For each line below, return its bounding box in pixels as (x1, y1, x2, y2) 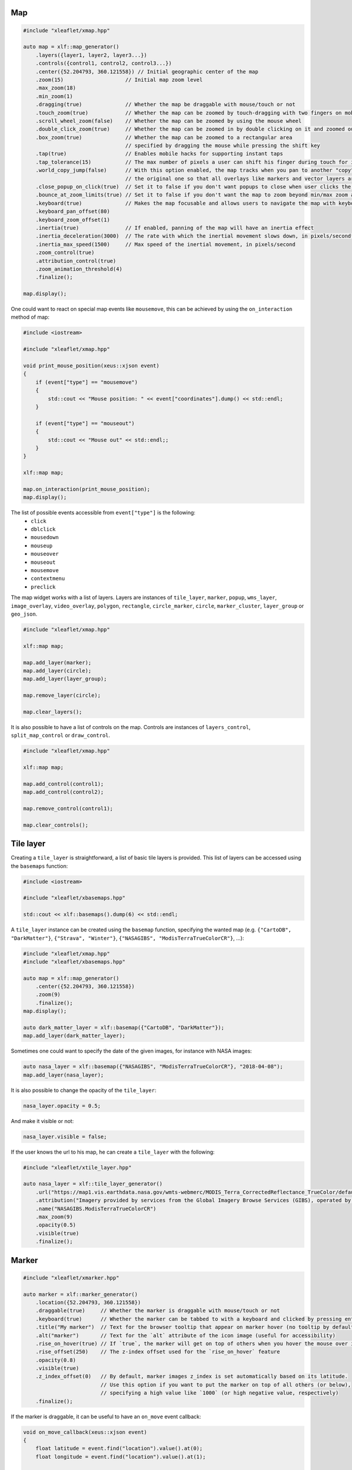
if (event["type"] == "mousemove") (35, 379, 138, 385)
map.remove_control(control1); (23, 805, 114, 811)
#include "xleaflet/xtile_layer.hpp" (23, 1164, 132, 1171)
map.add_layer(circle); (23, 667, 92, 674)
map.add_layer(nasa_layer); (23, 1071, 104, 1078)
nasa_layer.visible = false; (23, 1133, 107, 1140)
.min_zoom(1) (35, 93, 73, 99)
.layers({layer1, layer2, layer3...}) (35, 52, 147, 58)
